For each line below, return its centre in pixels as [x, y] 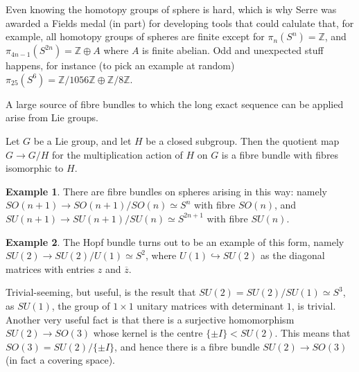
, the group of [81, 305]
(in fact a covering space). [60, 360]
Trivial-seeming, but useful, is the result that [101, 292]
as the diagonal [293, 255]
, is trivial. [314, 305]
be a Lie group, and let [82, 140]
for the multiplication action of [117, 154]
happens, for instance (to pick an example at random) [120, 65]
